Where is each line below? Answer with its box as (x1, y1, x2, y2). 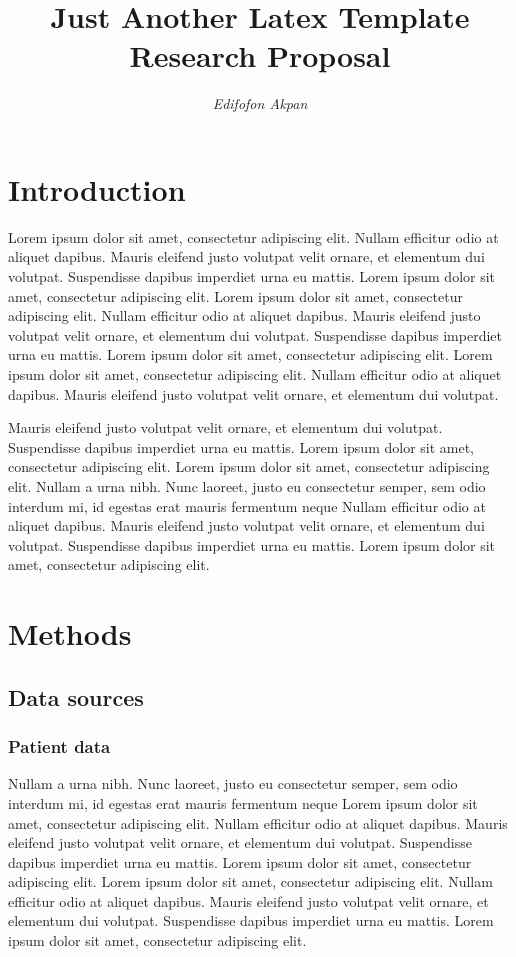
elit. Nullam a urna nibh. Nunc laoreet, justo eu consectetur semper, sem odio (8, 475, 486, 496)
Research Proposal (129, 35, 391, 76)
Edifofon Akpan (212, 93, 308, 114)
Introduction (8, 168, 186, 209)
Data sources (8, 681, 144, 712)
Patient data (8, 734, 111, 759)
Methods (8, 613, 132, 654)
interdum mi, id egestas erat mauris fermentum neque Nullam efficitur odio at (8, 495, 486, 516)
